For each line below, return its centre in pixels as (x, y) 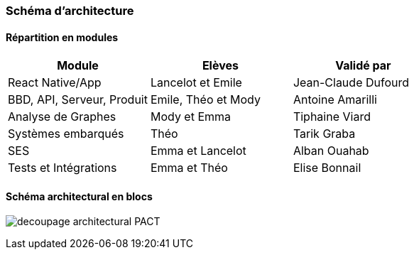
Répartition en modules (62, 37)
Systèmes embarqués (66, 134)
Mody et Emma (191, 117)
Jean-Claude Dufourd (351, 83)
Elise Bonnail (327, 168)
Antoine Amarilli (335, 100)
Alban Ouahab (331, 151)
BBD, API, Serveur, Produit (78, 100)
